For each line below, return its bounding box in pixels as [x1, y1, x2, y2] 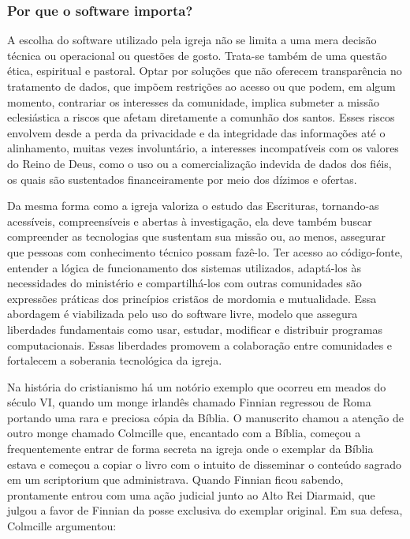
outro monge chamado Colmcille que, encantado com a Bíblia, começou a [7, 425, 361, 441]
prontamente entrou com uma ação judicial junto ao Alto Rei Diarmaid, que [7, 486, 375, 503]
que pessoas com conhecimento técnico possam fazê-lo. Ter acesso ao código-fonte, [7, 243, 403, 260]
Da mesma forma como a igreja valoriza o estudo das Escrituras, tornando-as [7, 197, 379, 214]
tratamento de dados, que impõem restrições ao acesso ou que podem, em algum [7, 78, 396, 94]
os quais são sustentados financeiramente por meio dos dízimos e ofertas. [7, 170, 357, 187]
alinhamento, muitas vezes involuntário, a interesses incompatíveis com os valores [7, 140, 399, 156]
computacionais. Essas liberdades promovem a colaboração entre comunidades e [7, 336, 393, 353]
